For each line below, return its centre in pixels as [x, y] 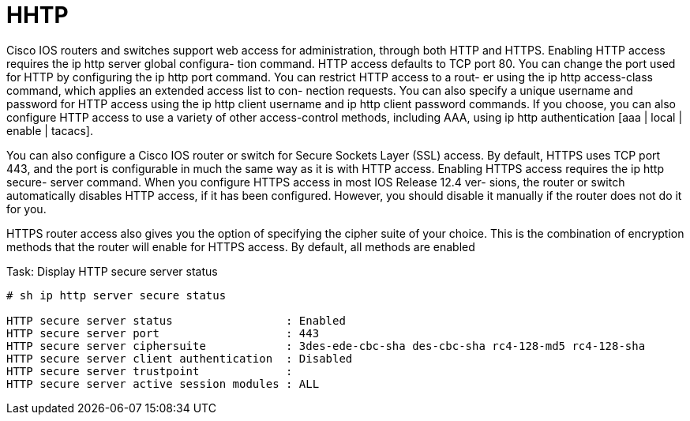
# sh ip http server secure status [116, 295]
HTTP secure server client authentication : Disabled [180, 358]
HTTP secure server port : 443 [163, 333]
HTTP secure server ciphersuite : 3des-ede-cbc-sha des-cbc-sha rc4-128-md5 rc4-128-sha [326, 346]
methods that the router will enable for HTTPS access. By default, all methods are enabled [241, 246]
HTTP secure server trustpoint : [150, 371]
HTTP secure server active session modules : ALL [163, 383]
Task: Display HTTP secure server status [112, 271]
